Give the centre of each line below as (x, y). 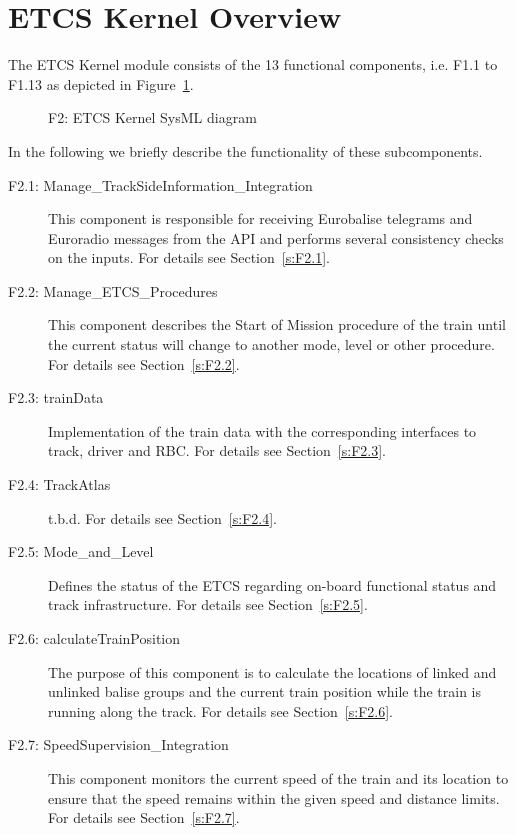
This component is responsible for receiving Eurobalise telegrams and (260, 218)
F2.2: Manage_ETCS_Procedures (113, 290)
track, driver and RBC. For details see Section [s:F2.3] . (217, 450)
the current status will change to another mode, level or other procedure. (271, 344)
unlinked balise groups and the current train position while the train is (265, 691)
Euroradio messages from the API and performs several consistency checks (276, 237)
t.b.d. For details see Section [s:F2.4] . (162, 517)
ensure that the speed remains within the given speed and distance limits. (274, 797)
